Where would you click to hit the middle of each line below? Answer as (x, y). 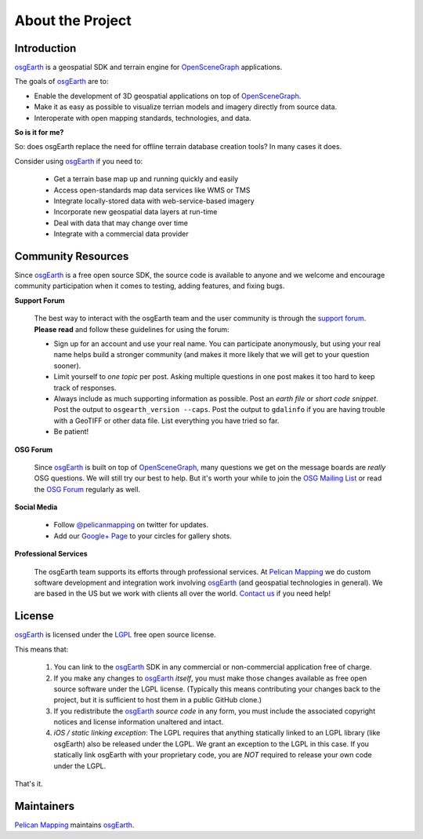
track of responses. (85, 388)
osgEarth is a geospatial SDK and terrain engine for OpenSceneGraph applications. (148, 67)
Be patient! (71, 432)
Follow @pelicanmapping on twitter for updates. (131, 525)
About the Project (73, 20)
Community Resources (72, 256)
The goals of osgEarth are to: (61, 82)
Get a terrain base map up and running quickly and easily (146, 179)
